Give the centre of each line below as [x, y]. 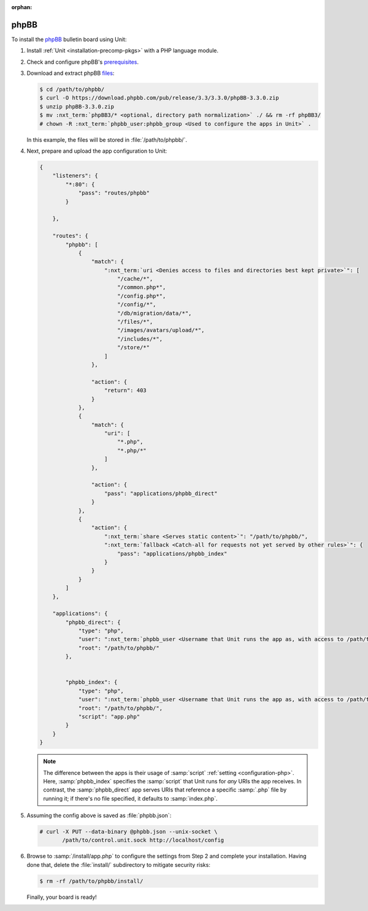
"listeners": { [75, 176]
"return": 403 [125, 390]
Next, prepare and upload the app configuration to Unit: [97, 151]
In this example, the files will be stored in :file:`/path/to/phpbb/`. [107, 140]
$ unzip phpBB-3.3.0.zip [77, 106]
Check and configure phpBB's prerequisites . [83, 62]
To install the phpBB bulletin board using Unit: [69, 39]
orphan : [22, 7]
